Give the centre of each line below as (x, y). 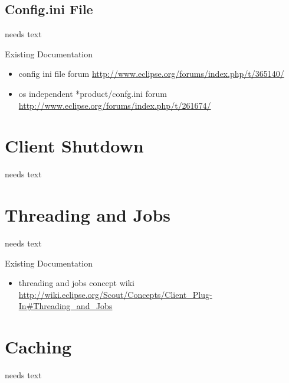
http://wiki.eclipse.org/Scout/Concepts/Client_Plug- (115, 294)
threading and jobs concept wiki (76, 283)
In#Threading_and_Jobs (65, 306)
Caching (38, 347)
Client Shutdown (74, 146)
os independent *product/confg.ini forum (93, 93)
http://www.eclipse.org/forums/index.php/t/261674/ (115, 105)
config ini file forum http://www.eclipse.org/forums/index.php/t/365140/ (151, 74)
